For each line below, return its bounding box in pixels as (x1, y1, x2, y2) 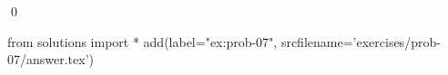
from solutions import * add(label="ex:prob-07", (7, 32, 278, 51)
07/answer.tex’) (7, 50, 95, 69)
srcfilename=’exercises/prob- (280, 32, 441, 51)
